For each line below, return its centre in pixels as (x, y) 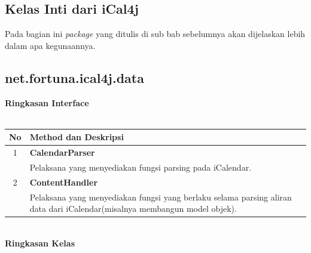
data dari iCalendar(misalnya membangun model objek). (133, 209)
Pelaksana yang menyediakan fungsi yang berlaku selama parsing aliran (161, 197)
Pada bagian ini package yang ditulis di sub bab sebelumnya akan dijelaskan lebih (155, 34)
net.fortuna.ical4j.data (74, 77)
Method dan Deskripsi (77, 137)
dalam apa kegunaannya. (50, 45)
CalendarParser (62, 152)
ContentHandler (64, 182)
